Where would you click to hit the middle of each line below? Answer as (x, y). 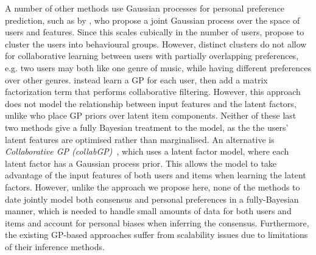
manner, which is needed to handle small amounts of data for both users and (148, 211)
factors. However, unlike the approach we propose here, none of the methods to (153, 187)
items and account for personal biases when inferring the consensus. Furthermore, (157, 222)
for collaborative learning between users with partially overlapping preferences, (152, 56)
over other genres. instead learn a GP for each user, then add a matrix (136, 79)
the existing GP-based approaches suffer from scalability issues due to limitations (156, 235)
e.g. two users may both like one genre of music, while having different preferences (158, 67)
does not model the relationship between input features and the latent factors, (151, 103)
